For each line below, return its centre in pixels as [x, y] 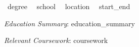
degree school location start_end [69, 6]
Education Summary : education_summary [69, 23]
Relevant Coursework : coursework [56, 40]
